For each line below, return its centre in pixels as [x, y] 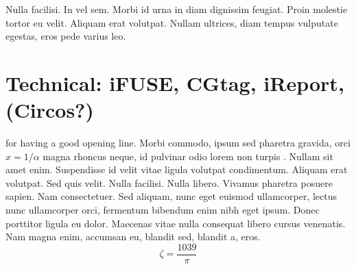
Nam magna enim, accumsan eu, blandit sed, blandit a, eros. [133, 236]
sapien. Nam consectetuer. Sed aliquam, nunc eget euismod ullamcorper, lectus [171, 196]
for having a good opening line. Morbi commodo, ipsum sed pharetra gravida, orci [178, 143]
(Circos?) [50, 110]
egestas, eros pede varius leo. [66, 36]
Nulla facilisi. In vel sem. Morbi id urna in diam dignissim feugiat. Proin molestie [177, 9]
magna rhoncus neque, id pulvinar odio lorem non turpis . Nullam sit [188, 156]
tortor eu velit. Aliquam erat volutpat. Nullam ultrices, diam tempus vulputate [172, 22]
